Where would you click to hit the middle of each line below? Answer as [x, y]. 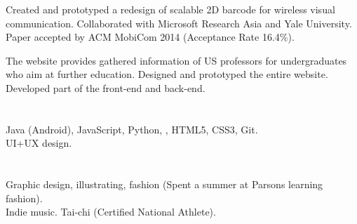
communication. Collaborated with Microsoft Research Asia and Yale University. [179, 23]
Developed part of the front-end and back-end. [106, 87]
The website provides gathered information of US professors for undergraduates [176, 60]
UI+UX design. [39, 143]
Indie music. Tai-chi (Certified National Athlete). [111, 212]
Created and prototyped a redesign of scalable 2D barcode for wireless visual [170, 9]
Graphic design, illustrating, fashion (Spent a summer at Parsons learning [164, 184]
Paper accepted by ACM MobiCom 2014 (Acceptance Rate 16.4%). [150, 37]
